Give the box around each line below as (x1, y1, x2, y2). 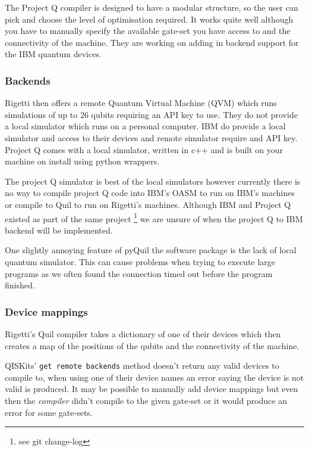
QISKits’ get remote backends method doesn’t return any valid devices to (5, 359, 279, 372)
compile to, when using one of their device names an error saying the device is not (5, 371, 304, 383)
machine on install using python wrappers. (5, 155, 160, 167)
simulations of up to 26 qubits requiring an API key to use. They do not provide (5, 108, 298, 120)
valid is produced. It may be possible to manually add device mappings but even (5, 382, 298, 395)
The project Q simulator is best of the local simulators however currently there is (5, 175, 301, 187)
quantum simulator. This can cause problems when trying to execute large (5, 255, 276, 268)
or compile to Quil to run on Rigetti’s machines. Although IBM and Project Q (5, 198, 291, 210)
